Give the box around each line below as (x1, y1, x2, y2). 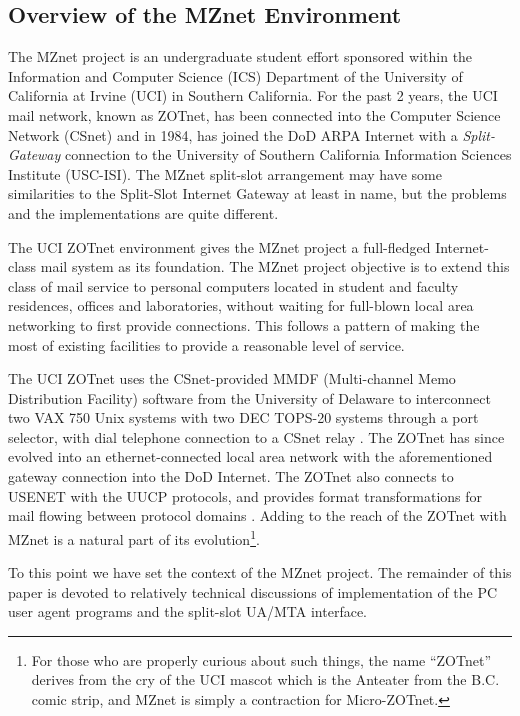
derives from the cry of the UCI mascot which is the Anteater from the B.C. (31, 669, 500, 690)
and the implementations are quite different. (8, 202, 279, 223)
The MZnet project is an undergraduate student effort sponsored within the (8, 46, 473, 67)
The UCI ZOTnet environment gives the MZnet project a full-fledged (8, 236, 431, 257)
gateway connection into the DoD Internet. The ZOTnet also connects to (8, 466, 454, 487)
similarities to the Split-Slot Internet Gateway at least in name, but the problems (8, 183, 507, 204)
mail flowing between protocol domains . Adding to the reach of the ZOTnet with (8, 505, 507, 526)
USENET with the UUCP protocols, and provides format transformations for (8, 485, 483, 506)
